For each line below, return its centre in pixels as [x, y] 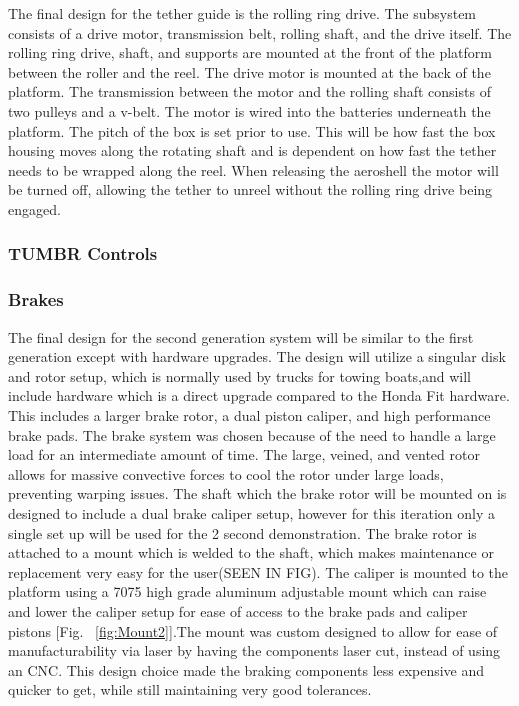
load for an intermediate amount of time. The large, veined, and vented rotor [244, 454]
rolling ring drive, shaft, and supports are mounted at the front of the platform [250, 52]
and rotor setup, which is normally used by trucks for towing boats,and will [240, 375]
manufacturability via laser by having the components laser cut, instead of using [254, 650]
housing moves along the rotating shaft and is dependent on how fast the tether [252, 150]
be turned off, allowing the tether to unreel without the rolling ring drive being [250, 189]
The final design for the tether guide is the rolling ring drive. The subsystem [242, 13]
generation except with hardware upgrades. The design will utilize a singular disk [257, 356]
